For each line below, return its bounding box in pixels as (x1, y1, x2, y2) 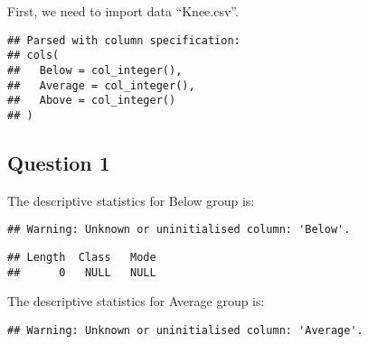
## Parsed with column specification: (7, 33, 241, 47)
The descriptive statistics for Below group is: (7, 191, 255, 209)
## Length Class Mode (7, 250, 156, 264)
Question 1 (7, 148, 110, 176)
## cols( (7, 49, 60, 62)
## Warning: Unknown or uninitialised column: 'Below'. (7, 223, 351, 237)
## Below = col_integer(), (7, 63, 183, 77)
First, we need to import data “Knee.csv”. (7, 2, 239, 20)
